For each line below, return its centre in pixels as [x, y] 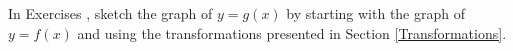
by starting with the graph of [375, 13]
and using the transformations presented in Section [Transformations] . [292, 32]
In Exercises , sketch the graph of [110, 13]
